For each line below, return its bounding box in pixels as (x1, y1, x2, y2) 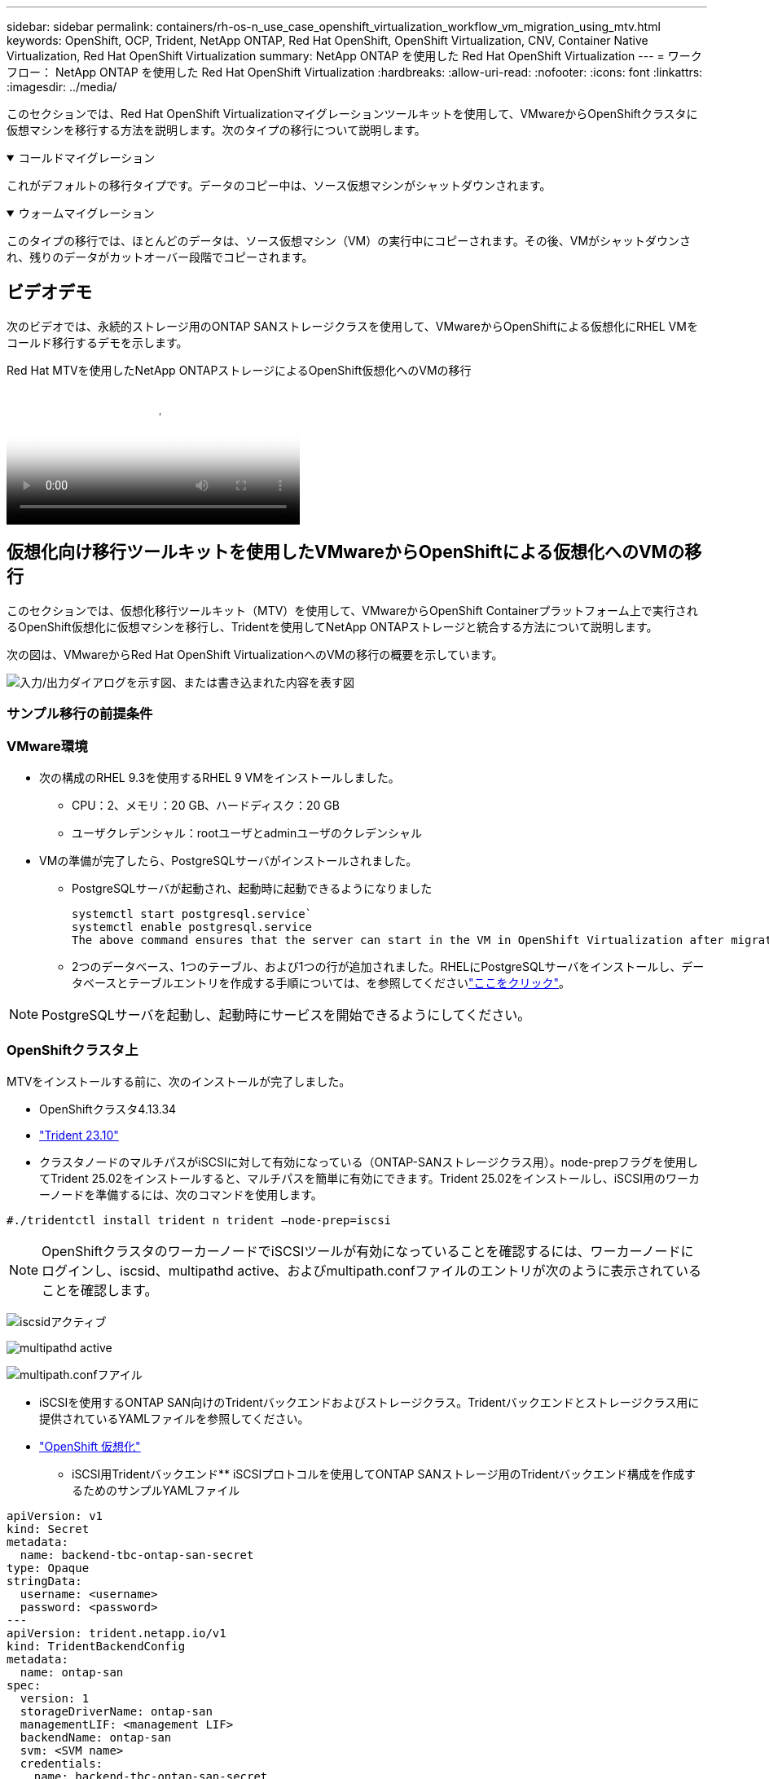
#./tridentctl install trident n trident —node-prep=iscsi (7, 1213, 392, 1227)
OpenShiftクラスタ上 (7, 1042, 138, 1059)
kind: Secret (7, 1522, 90, 1535)
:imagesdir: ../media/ (7, 80, 117, 94)
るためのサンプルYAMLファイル (72, 1482, 240, 1497)
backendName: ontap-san (20, 1730, 172, 1744)
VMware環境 (7, 738, 88, 755)
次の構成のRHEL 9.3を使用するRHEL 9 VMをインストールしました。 (39, 770, 400, 784)
